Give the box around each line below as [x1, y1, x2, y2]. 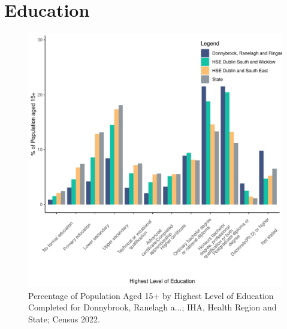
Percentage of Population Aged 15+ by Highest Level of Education [28, 289, 274, 301]
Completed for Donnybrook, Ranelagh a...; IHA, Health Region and [28, 301, 277, 313]
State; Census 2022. [28, 312, 100, 325]
